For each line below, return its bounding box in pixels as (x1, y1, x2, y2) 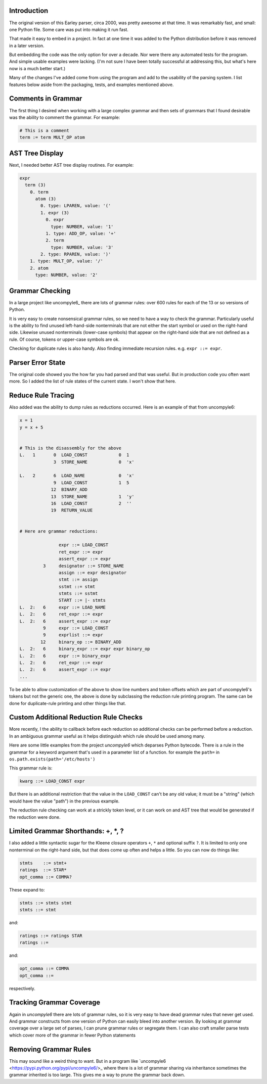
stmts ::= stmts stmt (19, 900, 72, 905)
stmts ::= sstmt (58, 591, 98, 596)
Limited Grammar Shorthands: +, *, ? (9, 827, 124, 836)
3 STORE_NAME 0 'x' (53, 459, 134, 465)
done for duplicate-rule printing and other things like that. (9, 700, 126, 706)
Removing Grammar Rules (9, 1045, 91, 1053)
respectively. (9, 985, 36, 991)
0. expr (45, 217, 64, 223)
